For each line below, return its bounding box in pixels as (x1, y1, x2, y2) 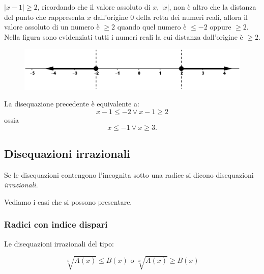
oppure (210, 21, 231, 32)
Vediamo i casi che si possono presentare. (4, 196, 132, 207)
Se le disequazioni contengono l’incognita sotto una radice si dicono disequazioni (4, 169, 254, 180)
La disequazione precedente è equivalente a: (4, 98, 139, 109)
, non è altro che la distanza (169, 2, 256, 12)
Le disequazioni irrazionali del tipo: (4, 238, 114, 249)
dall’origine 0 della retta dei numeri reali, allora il (93, 11, 248, 22)
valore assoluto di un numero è (4, 21, 100, 32)
